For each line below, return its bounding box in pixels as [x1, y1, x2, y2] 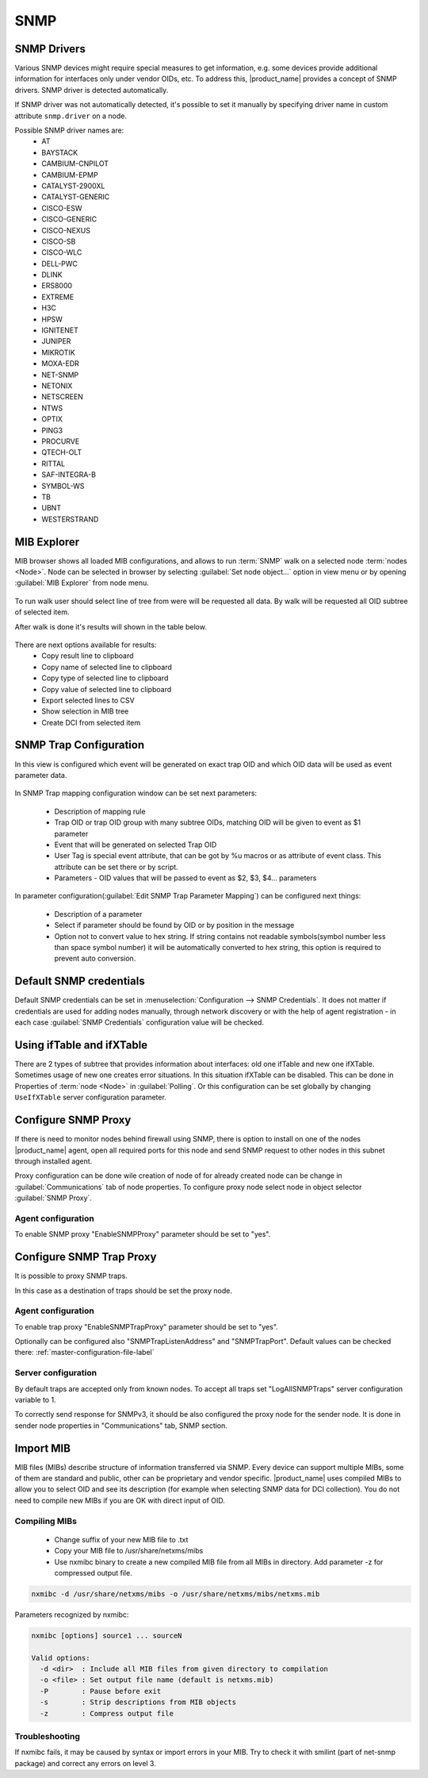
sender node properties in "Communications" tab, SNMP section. [14, 1421, 227, 1430]
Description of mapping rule [54, 806, 146, 816]
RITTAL [41, 459, 66, 468]
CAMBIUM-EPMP [41, 170, 98, 179]
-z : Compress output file [40, 1709, 174, 1718]
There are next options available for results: [14, 640, 157, 649]
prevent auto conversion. [54, 953, 136, 964]
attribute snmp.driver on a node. [14, 111, 127, 121]
